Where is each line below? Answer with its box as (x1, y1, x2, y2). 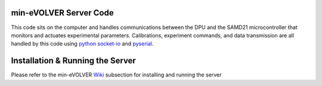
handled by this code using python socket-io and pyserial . (11, 40, 154, 47)
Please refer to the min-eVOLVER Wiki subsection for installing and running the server (11, 71, 222, 78)
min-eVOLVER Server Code (11, 8, 114, 18)
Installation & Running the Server (11, 56, 137, 66)
